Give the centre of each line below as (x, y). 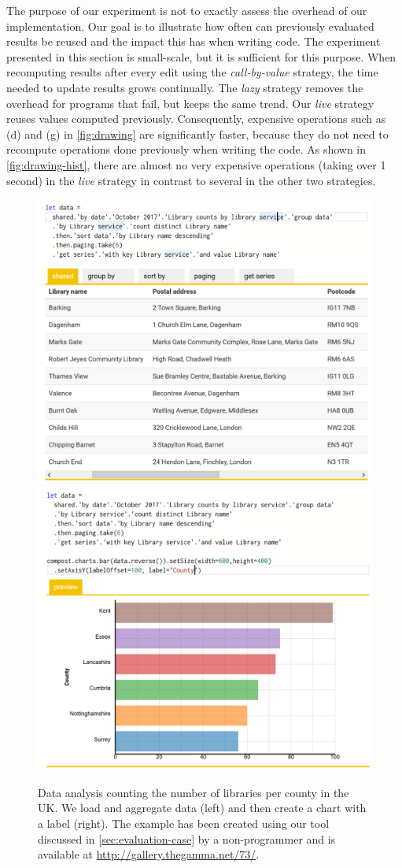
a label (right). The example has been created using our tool (184, 823)
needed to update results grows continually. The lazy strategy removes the (185, 87)
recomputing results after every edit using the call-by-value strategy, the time (192, 72)
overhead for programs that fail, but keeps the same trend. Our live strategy (190, 103)
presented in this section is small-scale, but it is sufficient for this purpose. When (201, 56)
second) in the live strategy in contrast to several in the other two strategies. (191, 180)
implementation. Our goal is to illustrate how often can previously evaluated (190, 26)
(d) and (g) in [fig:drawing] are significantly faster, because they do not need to (197, 134)
